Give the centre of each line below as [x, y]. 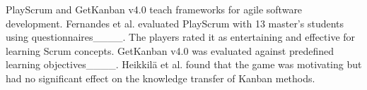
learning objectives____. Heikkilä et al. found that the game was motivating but [184, 64]
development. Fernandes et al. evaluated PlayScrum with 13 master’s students [175, 23]
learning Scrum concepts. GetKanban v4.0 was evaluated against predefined [170, 50]
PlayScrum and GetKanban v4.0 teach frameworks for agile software [154, 9]
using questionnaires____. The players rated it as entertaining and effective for [181, 37]
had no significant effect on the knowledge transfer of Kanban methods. [161, 78]
